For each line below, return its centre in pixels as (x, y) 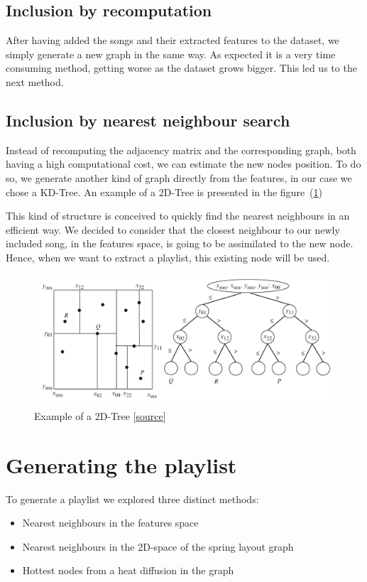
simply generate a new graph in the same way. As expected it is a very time (171, 54)
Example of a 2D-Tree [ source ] (100, 415)
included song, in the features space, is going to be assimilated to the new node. (180, 243)
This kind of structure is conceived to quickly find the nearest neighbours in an (178, 216)
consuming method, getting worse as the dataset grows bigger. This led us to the (181, 68)
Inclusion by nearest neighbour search (148, 120)
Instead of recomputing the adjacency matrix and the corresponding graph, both (181, 150)
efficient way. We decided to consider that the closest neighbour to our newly (173, 229)
